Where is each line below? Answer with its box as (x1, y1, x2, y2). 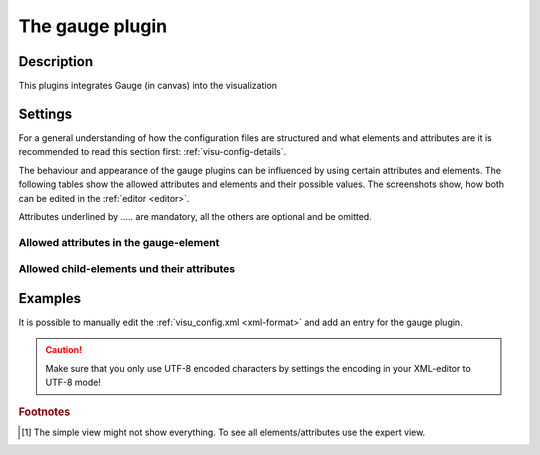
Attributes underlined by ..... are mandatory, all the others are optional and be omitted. (18, 210, 372, 222)
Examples (18, 290, 82, 307)
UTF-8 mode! (45, 376, 102, 389)
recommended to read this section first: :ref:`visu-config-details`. (18, 146, 287, 158)
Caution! (45, 344, 83, 356)
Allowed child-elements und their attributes (18, 262, 236, 276)
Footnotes (18, 405, 71, 419)
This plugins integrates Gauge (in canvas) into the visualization (18, 80, 278, 92)
